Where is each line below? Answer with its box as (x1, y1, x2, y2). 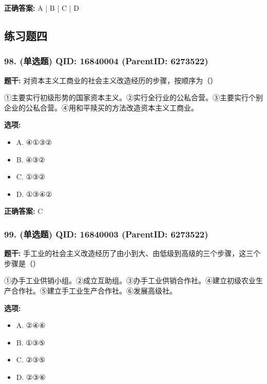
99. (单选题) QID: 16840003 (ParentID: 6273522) (4, 227, 208, 240)
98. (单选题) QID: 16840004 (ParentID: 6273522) (4, 54, 208, 67)
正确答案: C (4, 206, 43, 216)
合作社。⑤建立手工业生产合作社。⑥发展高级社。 (11, 285, 177, 296)
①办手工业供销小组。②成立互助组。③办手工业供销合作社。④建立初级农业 (4, 275, 256, 286)
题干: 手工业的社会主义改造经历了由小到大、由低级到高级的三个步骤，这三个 (4, 248, 261, 259)
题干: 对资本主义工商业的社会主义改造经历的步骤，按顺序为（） (4, 75, 218, 85)
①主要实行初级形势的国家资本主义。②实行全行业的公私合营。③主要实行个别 (4, 92, 263, 103)
